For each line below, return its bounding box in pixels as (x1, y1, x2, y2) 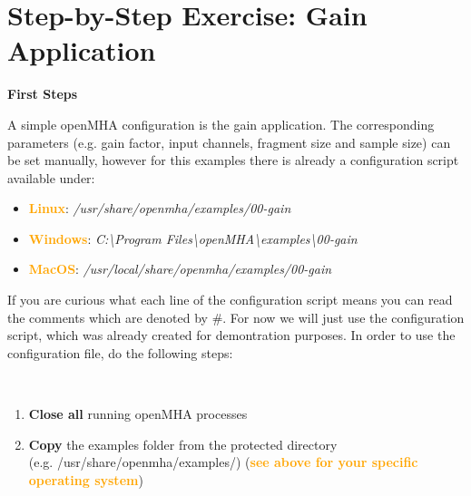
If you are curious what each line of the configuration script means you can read (7, 290, 453, 309)
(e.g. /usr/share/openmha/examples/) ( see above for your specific (28, 452, 418, 472)
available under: (7, 168, 95, 187)
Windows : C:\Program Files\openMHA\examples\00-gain (28, 229, 358, 248)
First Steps (7, 84, 78, 103)
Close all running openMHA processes (28, 404, 248, 423)
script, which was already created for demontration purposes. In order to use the (7, 326, 456, 345)
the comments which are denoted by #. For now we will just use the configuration (7, 307, 465, 326)
